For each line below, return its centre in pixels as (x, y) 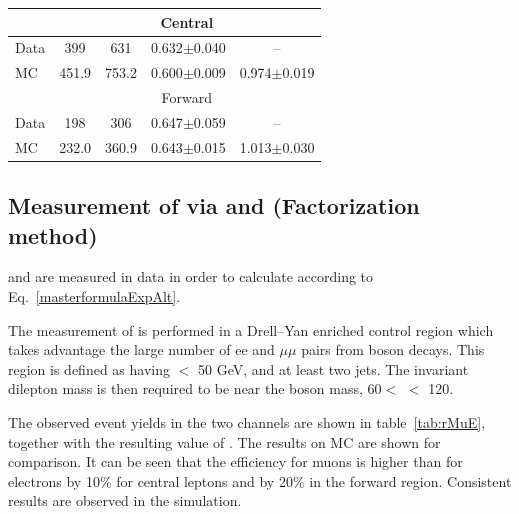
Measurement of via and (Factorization (214, 205)
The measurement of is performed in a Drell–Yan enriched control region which (251, 329)
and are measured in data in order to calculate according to (191, 276)
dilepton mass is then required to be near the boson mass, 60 (195, 388)
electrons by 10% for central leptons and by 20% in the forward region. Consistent (260, 480)
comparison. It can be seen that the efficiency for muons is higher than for (235, 461)
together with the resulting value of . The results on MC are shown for (224, 441)
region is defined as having (89, 368)
